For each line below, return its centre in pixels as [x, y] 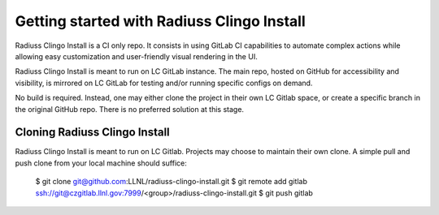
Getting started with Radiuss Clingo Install [161, 21]
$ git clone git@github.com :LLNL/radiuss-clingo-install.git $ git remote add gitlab [172, 182]
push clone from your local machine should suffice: [101, 163]
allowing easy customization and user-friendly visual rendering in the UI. [136, 56]
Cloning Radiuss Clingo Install [92, 133]
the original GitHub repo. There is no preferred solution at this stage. [129, 109]
